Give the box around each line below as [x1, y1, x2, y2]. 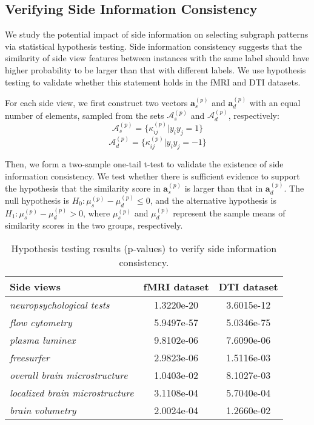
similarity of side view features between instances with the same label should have [5, 52, 310, 64]
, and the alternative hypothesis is [150, 193, 276, 206]
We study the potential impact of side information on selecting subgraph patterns [5, 28, 309, 41]
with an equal [249, 96, 301, 109]
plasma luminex [10, 332, 76, 347]
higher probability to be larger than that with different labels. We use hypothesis [5, 63, 306, 76]
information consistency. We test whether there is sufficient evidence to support [5, 169, 300, 182]
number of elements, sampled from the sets [5, 109, 164, 121]
